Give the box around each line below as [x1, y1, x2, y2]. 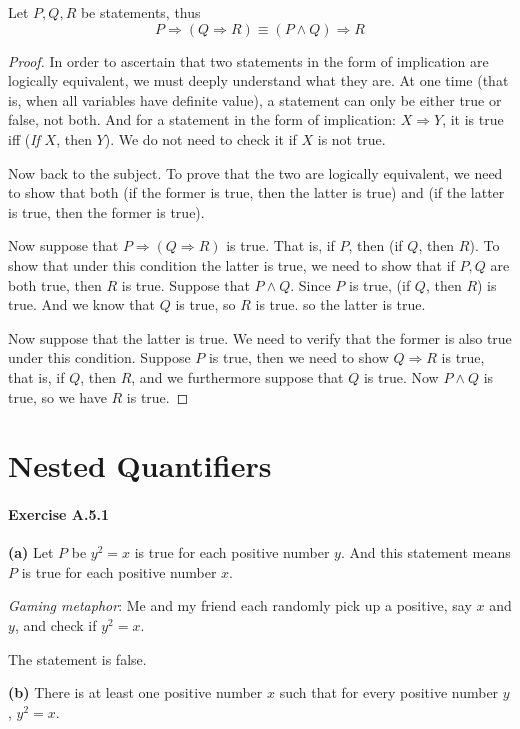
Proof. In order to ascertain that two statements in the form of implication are [8, 50, 489, 71]
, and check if [14, 615, 97, 636]
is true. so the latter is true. [255, 294, 426, 315]
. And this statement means [340, 542, 511, 563]
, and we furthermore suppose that [131, 366, 344, 387]
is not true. [317, 128, 386, 149]
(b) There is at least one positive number [8, 682, 263, 703]
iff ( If [8, 128, 40, 149]
